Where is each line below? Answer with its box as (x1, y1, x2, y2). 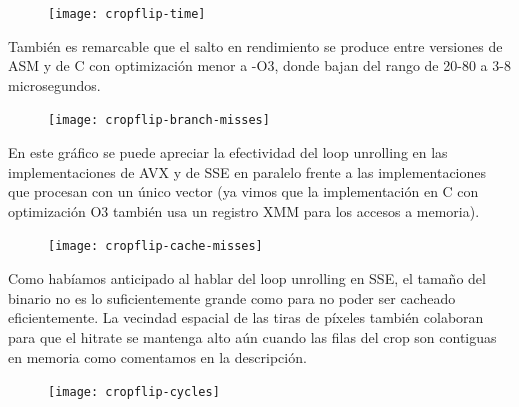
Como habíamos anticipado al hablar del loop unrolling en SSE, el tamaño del (8, 268, 486, 289)
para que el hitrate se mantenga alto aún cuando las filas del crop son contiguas (8, 326, 497, 347)
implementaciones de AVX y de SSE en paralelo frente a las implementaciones (8, 161, 487, 182)
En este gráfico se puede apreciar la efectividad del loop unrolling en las (8, 142, 448, 163)
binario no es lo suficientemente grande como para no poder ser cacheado (8, 287, 456, 308)
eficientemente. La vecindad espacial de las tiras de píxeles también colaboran (8, 307, 484, 328)
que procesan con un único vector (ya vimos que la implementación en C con (8, 181, 479, 202)
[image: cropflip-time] (48, 7, 206, 21)
